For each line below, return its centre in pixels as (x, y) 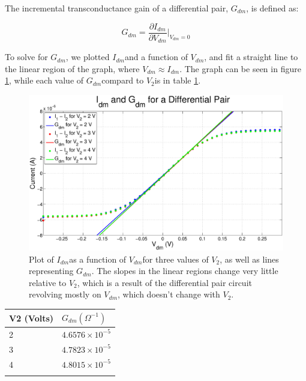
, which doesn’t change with (169, 294)
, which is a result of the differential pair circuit (164, 282)
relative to (48, 282)
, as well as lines (249, 259)
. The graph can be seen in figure (240, 68)
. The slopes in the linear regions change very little (185, 271)
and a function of (156, 57)
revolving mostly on (65, 294)
